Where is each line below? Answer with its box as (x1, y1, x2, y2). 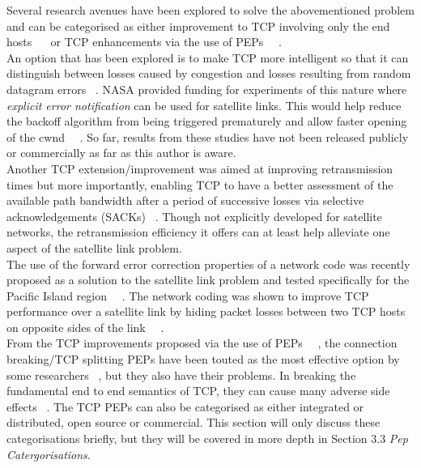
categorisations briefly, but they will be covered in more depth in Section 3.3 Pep (6, 430, 408, 447)
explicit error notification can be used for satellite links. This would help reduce (6, 96, 402, 113)
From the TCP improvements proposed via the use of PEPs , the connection (6, 334, 398, 351)
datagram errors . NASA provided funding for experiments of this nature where (6, 80, 407, 97)
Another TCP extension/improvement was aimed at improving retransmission (6, 160, 393, 177)
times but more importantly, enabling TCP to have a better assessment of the (6, 176, 393, 193)
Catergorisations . (6, 445, 91, 462)
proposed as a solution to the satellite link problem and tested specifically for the (6, 271, 410, 288)
